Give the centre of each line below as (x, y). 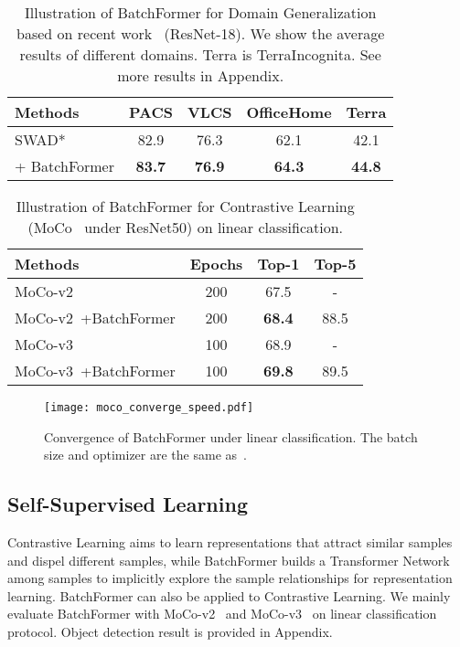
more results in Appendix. (201, 75)
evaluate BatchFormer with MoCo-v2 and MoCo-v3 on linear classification (222, 614)
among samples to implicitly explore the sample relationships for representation (230, 578)
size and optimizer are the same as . (145, 455)
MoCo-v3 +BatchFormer (95, 371)
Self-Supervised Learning (128, 504)
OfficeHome (289, 112)
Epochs (216, 264)
